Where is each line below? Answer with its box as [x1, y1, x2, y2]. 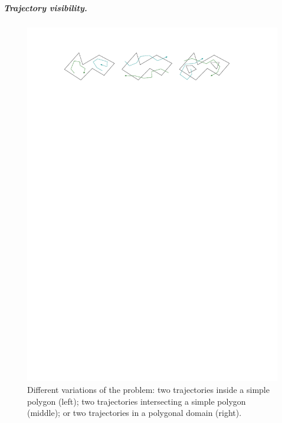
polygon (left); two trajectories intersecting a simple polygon [27, 395, 246, 407]
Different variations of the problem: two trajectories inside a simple [27, 383, 270, 396]
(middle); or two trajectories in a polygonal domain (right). [27, 406, 242, 419]
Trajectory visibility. [4, 1, 87, 14]
